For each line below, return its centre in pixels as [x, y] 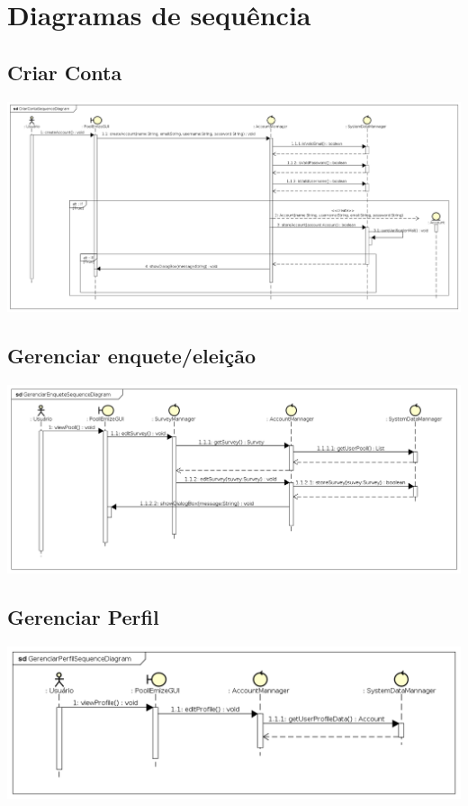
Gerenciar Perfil [83, 617]
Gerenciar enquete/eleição [131, 356]
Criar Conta [65, 72]
